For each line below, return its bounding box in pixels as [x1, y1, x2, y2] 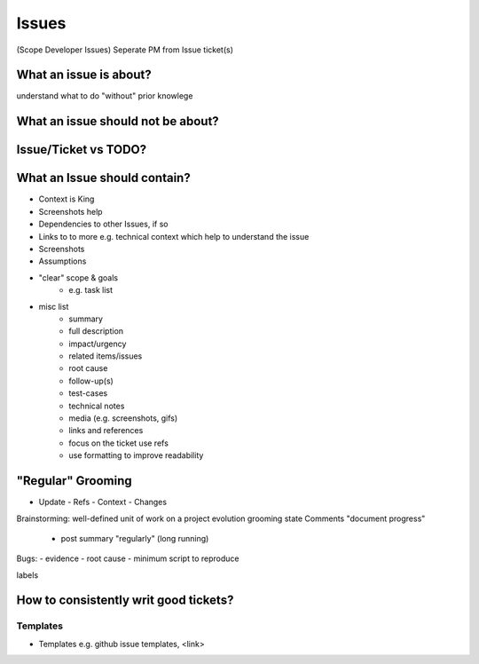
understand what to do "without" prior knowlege [16, 91, 193, 101]
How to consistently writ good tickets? [16, 593, 234, 608]
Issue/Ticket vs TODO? [16, 142, 147, 157]
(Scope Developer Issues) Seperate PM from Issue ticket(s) [16, 44, 234, 55]
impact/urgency [68, 338, 127, 349]
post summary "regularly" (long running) [60, 533, 209, 543]
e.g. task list [68, 285, 114, 296]
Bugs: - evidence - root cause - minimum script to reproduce [16, 553, 239, 564]
